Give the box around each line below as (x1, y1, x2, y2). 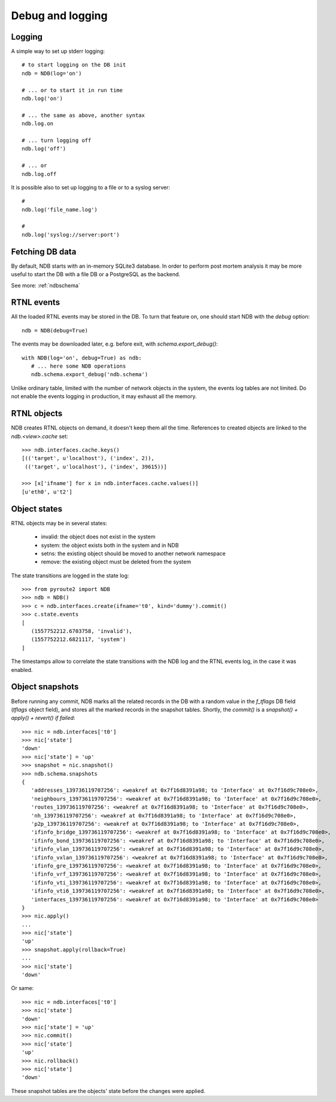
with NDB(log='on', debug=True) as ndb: (22, 354, 142, 361)
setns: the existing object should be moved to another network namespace (41, 550, 226, 557)
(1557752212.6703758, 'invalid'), (31, 628, 133, 635)
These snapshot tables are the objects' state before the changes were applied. (11, 1087, 206, 1094)
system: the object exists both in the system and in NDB (41, 541, 179, 549)
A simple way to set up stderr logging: (11, 48, 105, 55)
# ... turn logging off (22, 137, 92, 144)
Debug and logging (11, 9, 108, 22)
